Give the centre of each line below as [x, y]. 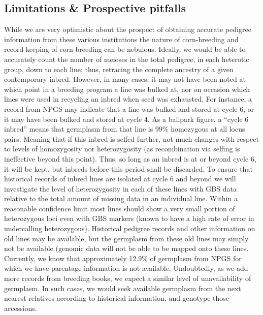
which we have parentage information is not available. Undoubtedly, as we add [126, 268]
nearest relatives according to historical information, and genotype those [117, 298]
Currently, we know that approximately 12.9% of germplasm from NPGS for [123, 258]
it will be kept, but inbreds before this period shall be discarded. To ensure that [128, 168]
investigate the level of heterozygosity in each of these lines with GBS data [120, 188]
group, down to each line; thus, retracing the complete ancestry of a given [119, 69]
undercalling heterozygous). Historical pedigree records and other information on [130, 228]
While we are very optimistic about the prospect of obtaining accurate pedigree [128, 29]
